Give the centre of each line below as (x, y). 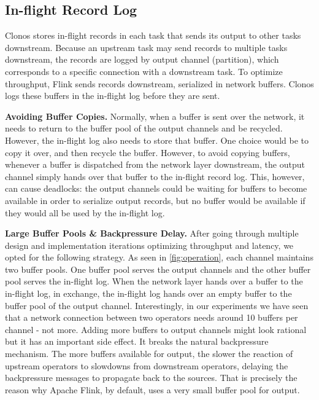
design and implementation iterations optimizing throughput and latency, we (149, 245)
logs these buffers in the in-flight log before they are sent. (113, 96)
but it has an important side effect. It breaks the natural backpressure (137, 341)
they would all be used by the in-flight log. (85, 212)
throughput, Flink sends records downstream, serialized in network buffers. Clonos (159, 83)
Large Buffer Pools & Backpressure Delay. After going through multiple (152, 233)
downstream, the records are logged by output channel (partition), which (142, 59)
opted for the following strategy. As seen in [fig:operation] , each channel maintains (159, 257)
